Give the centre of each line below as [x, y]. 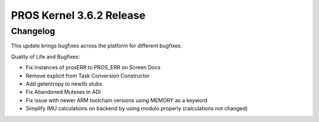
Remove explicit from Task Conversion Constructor [88, 76]
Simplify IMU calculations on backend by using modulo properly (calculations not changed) [137, 109]
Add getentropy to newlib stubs [64, 84]
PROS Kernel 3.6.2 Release [78, 15]
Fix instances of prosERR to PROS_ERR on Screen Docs [93, 67]
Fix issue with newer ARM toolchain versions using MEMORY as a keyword [117, 100]
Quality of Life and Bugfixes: [45, 56]
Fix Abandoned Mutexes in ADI [63, 92]
